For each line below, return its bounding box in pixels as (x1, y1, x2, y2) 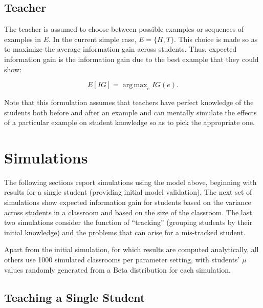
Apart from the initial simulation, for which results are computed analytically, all (4, 244, 259, 255)
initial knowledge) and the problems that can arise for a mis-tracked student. (4, 227, 246, 237)
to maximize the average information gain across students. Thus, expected (4, 44, 237, 54)
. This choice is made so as (174, 33, 258, 44)
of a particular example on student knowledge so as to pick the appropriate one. (4, 117, 255, 128)
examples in (4, 33, 41, 44)
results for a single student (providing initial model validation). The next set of (4, 187, 252, 197)
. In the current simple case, (49, 33, 137, 44)
